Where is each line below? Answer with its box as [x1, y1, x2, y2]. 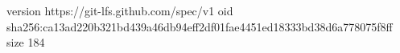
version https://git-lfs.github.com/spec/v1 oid [6, 2, 233, 18]
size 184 [6, 34, 45, 51]
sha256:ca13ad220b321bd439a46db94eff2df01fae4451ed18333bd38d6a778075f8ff [6, 18, 393, 35]
